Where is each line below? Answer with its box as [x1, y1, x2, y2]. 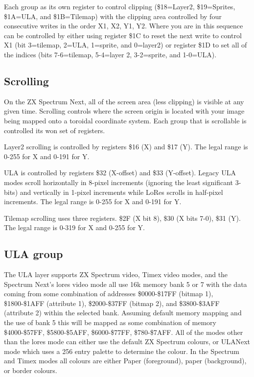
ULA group [4, 246, 63, 261]
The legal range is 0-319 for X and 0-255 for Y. [4, 222, 145, 233]
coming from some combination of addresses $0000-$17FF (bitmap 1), [4, 288, 213, 299]
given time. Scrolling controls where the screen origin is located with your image [4, 106, 245, 116]
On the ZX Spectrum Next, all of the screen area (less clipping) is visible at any [4, 96, 244, 106]
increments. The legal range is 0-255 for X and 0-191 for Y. [4, 196, 182, 207]
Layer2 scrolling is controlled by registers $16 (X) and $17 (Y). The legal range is [4, 141, 248, 152]
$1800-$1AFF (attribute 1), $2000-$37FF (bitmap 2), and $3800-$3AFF [4, 298, 220, 308]
